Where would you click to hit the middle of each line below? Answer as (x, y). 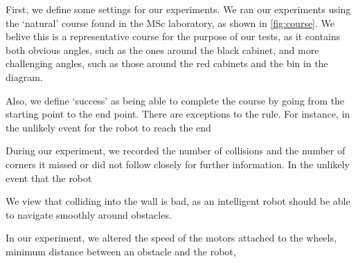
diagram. (24, 76)
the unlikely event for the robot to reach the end (108, 127)
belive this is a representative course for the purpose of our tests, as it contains (173, 36)
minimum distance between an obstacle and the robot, (121, 251)
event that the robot (49, 178)
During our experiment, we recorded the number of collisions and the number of (176, 151)
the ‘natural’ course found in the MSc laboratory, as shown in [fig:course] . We (170, 22)
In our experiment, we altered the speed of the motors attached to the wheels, (171, 238)
